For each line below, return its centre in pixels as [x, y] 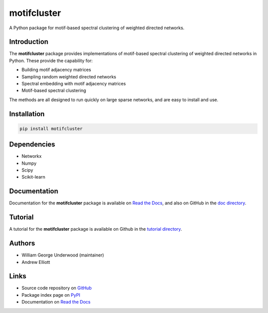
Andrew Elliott [36, 262]
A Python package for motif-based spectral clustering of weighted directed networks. [97, 28]
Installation [27, 114]
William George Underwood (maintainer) [63, 255]
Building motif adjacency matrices [56, 70]
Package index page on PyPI [51, 295]
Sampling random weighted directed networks [69, 76]
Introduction [29, 42]
